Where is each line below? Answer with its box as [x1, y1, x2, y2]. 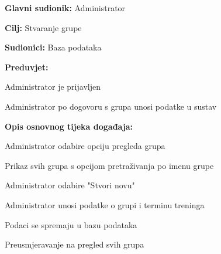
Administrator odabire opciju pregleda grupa [5, 140, 165, 152]
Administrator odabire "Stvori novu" [5, 179, 135, 191]
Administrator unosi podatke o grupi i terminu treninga [5, 198, 205, 211]
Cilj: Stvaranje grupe [5, 21, 82, 33]
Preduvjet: [5, 60, 49, 73]
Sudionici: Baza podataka [5, 41, 102, 53]
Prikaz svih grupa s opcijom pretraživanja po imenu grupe [5, 159, 214, 171]
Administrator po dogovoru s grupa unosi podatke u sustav [5, 100, 217, 112]
